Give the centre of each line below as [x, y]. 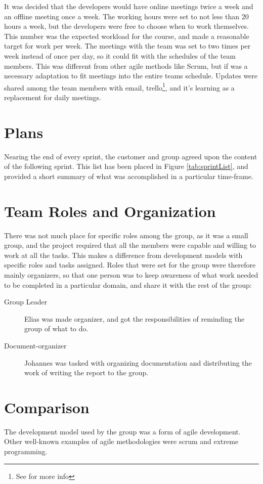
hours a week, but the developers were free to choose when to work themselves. [126, 26]
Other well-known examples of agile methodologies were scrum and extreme [121, 441]
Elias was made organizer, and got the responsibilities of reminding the [135, 318]
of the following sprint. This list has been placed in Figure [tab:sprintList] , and [126, 166]
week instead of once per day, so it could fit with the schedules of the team [120, 55]
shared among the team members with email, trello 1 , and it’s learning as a [119, 86]
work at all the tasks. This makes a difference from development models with [123, 255]
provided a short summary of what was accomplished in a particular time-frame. [129, 176]
